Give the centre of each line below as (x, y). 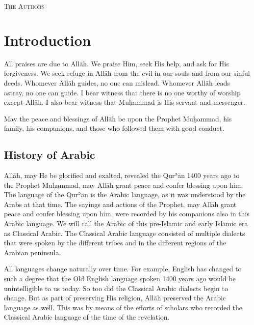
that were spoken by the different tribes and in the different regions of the (115, 243)
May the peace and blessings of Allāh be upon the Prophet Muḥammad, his (118, 118)
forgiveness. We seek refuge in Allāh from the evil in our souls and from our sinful (127, 73)
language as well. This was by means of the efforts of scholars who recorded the (123, 307)
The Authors (24, 6)
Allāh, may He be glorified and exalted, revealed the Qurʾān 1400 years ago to (122, 175)
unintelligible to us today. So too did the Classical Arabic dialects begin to (116, 288)
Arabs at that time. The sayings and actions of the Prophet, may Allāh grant (120, 204)
